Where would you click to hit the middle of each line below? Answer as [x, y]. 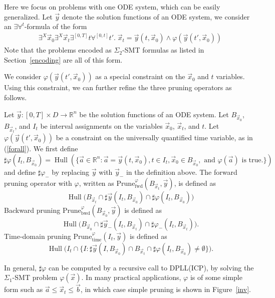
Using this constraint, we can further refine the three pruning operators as [118, 87]
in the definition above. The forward [182, 172]
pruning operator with [38, 183]
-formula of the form [56, 26]
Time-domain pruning [38, 236]
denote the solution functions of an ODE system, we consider [156, 16]
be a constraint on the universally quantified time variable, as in [154, 137]
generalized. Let [28, 16]
